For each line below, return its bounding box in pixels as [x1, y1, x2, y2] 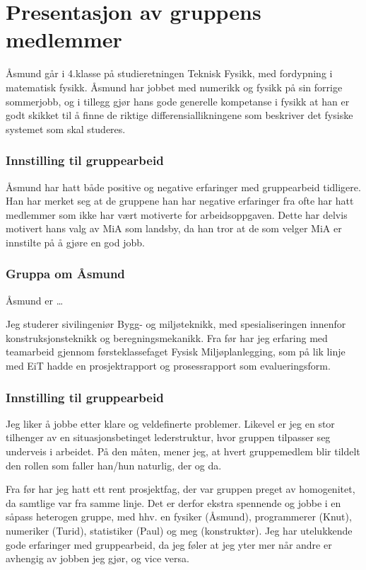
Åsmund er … [6, 292, 64, 307]
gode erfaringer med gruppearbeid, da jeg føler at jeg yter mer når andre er [6, 537, 332, 552]
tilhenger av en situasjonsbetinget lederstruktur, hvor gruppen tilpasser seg [6, 430, 331, 445]
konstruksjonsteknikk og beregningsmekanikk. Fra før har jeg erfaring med [6, 330, 328, 345]
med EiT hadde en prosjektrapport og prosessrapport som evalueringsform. [6, 358, 331, 373]
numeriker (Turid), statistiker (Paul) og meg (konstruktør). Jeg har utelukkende [6, 523, 353, 538]
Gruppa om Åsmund [6, 265, 125, 283]
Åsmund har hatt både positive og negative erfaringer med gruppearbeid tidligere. [6, 179, 361, 194]
